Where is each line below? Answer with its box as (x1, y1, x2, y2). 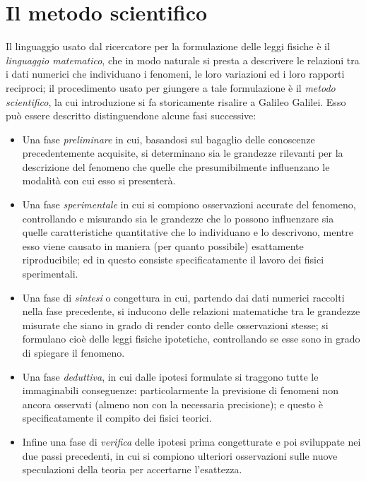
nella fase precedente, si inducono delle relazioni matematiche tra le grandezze (22, 304, 360, 319)
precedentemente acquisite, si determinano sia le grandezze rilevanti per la (22, 146, 343, 160)
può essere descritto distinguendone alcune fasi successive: (6, 108, 256, 123)
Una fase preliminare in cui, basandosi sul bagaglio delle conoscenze (22, 131, 315, 146)
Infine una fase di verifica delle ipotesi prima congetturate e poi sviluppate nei (22, 434, 361, 449)
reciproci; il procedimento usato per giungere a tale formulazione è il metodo (6, 80, 336, 95)
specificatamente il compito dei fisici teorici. (22, 410, 212, 425)
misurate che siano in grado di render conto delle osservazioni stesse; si (22, 317, 329, 332)
